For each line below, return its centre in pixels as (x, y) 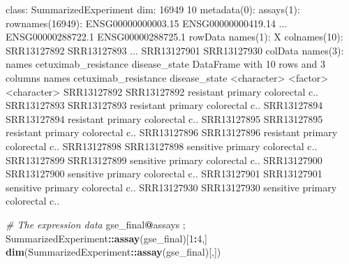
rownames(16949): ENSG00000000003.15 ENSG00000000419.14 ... (147, 23)
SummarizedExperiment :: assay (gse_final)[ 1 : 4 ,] (107, 238)
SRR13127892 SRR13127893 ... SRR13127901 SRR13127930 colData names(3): (175, 50)
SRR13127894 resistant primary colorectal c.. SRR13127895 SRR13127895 (164, 118)
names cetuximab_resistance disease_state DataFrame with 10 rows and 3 (165, 64)
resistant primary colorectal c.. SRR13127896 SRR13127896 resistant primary (172, 132)
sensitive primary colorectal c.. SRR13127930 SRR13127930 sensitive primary (171, 187)
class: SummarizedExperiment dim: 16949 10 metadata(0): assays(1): (153, 9)
